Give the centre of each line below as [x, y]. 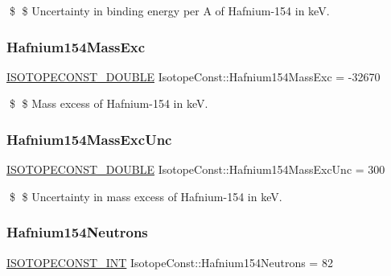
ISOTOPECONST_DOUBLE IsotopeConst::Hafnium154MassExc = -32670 [193, 76]
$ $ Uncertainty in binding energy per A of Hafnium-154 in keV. [169, 10]
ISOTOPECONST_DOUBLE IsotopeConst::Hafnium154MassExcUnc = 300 [196, 169]
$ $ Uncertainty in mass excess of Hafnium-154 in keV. [146, 196]
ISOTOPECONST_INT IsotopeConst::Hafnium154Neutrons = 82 [170, 262]
